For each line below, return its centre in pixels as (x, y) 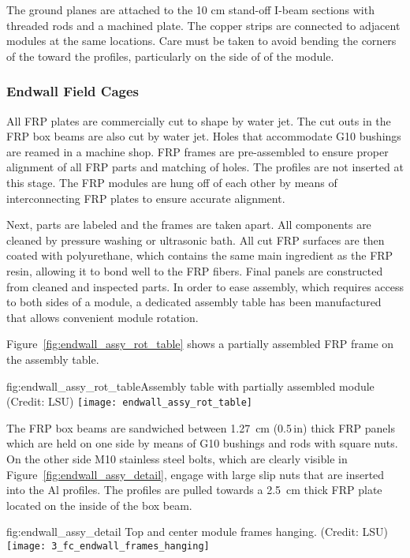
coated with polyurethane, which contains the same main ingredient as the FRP (200, 255)
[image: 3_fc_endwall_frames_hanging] (108, 546)
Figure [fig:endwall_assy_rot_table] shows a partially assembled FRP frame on (200, 344)
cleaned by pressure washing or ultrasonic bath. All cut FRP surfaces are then (196, 240)
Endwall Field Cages (73, 91)
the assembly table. (53, 359)
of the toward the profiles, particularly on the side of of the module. (170, 56)
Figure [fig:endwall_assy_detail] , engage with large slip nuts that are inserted (196, 474)
